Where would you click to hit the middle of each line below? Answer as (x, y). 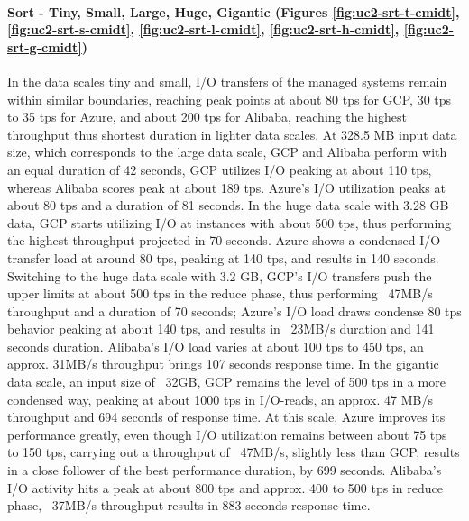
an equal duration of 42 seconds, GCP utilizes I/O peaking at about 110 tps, (220, 169)
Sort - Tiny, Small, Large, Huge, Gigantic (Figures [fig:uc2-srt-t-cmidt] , (234, 11)
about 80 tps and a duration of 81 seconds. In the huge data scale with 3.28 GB (228, 205)
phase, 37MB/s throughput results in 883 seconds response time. (189, 505)
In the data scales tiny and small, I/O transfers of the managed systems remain (227, 81)
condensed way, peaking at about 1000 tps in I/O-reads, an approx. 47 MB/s (220, 399)
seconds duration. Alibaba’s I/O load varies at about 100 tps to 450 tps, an (216, 346)
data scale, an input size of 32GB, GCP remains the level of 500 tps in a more (226, 382)
